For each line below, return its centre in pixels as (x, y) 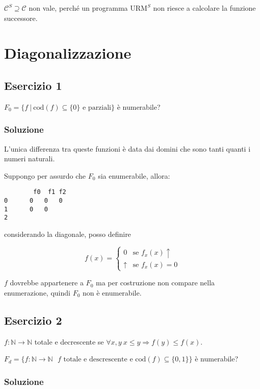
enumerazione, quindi (37, 292)
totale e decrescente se (69, 341)
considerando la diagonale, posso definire (68, 234)
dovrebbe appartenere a (47, 283)
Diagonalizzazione (68, 53)
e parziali (97, 107)
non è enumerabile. (112, 292)
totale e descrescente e (98, 360)
